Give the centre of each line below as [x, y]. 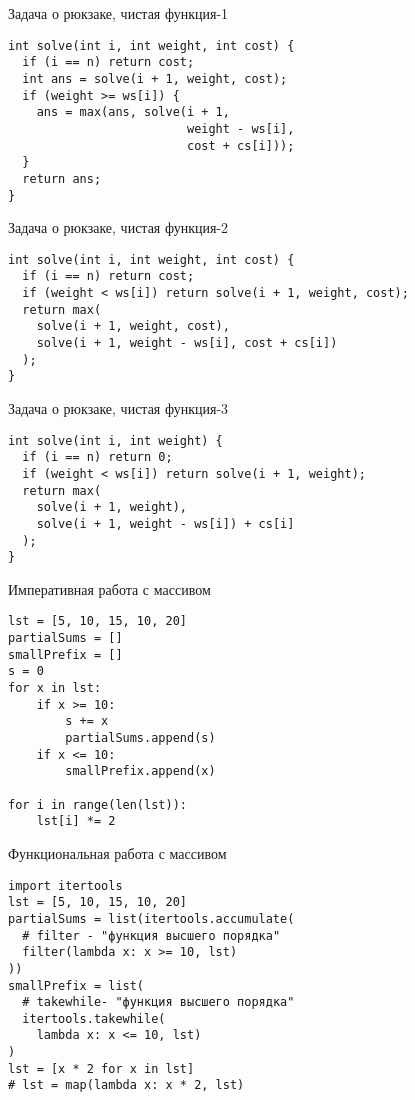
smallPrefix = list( [76, 985]
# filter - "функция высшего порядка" [151, 935]
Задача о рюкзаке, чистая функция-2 [118, 227]
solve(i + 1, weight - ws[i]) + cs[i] [165, 523]
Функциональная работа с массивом [117, 852]
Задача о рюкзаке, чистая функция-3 [118, 408]
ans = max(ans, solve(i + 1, [133, 112]
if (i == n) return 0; [97, 457]
